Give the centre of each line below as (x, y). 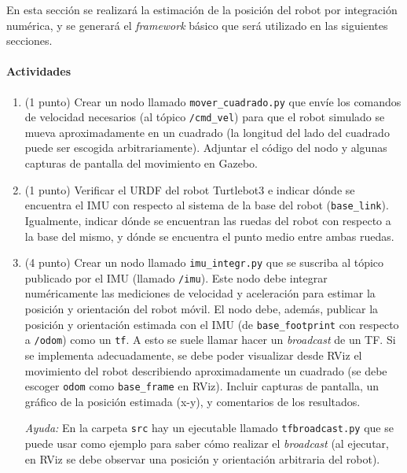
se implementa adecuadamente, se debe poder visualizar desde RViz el (193, 355)
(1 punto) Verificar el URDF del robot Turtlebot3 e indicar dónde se (190, 189)
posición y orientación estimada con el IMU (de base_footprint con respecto (212, 324)
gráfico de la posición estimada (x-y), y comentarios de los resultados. (192, 401)
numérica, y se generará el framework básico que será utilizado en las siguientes (197, 25)
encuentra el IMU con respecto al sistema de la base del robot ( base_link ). (207, 205)
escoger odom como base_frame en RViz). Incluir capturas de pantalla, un (202, 386)
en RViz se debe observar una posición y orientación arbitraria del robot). (202, 458)
